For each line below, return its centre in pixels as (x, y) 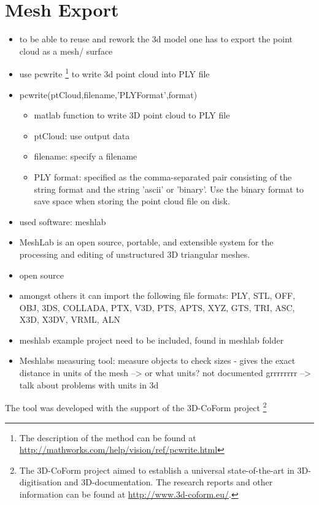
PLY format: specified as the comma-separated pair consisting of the (163, 176)
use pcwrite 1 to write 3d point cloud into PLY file (114, 73)
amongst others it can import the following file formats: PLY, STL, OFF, (157, 295)
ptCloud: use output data (82, 135)
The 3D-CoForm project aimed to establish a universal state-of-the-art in (157, 470)
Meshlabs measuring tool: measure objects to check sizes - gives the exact (157, 360)
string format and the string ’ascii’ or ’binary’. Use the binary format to (169, 189)
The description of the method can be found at (108, 437)
